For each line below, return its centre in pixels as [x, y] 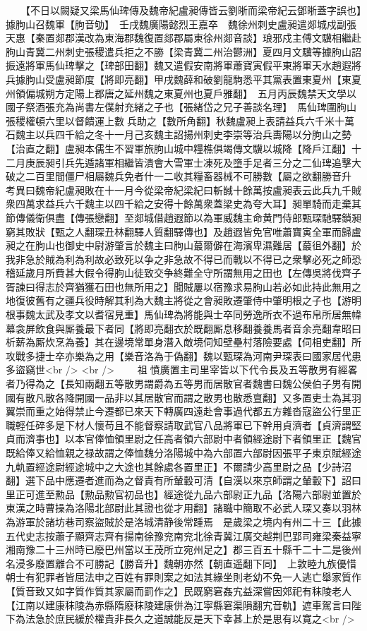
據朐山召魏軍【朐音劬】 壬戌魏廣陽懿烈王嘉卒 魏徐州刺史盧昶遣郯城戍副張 [181, 24]
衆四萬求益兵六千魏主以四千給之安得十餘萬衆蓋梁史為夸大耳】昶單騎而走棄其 [183, 204]
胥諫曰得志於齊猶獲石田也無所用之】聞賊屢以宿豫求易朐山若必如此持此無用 [179, 286]
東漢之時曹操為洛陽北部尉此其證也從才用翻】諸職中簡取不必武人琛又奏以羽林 [183, 508]
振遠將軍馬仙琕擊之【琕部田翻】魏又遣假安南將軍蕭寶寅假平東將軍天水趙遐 [179, 65]
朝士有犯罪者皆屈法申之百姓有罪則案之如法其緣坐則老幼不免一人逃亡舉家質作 [183, 577]
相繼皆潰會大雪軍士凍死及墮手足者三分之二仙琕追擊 [233, 162]
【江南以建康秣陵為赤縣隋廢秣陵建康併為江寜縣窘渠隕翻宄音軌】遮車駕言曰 [179, 605]
